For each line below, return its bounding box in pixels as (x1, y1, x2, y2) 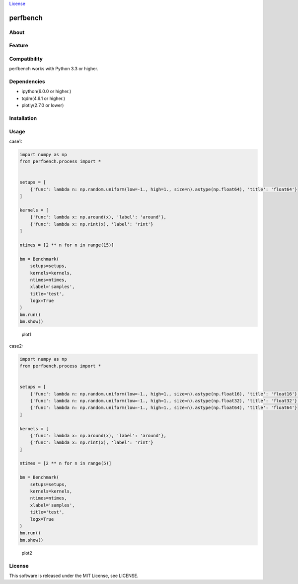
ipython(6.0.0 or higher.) (21, 89, 72, 95)
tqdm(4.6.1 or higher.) (21, 95, 66, 101)
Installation (9, 114, 37, 121)
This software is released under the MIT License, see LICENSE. (9, 573, 139, 579)
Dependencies (9, 78, 46, 85)
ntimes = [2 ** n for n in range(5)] (19, 461, 112, 466)
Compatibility (9, 55, 43, 62)
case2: (9, 343, 23, 349)
